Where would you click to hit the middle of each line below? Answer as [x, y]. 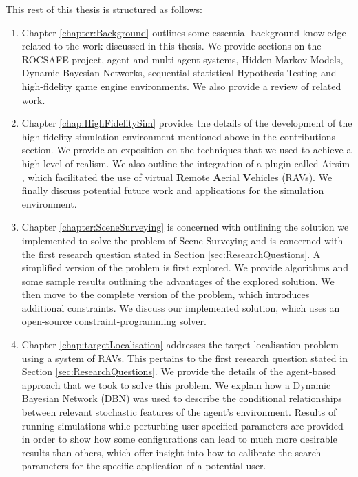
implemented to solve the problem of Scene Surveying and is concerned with [182, 240]
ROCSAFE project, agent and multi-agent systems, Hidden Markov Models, [182, 59]
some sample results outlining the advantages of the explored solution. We [178, 280]
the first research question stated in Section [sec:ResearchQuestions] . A [171, 254]
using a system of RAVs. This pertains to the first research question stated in [185, 358]
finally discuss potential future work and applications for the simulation [173, 190]
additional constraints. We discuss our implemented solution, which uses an [181, 307]
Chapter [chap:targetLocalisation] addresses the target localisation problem [180, 344]
